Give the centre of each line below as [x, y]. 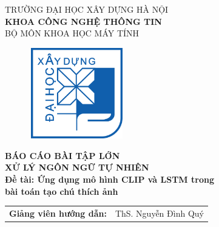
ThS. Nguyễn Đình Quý [159, 213]
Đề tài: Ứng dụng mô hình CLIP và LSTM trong [109, 179]
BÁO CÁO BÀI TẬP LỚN [62, 155]
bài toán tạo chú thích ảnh [62, 191]
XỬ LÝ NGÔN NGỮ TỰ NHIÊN [77, 167]
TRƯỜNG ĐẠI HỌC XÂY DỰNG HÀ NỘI [87, 9]
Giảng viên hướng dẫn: [58, 213]
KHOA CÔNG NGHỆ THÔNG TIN [83, 21]
